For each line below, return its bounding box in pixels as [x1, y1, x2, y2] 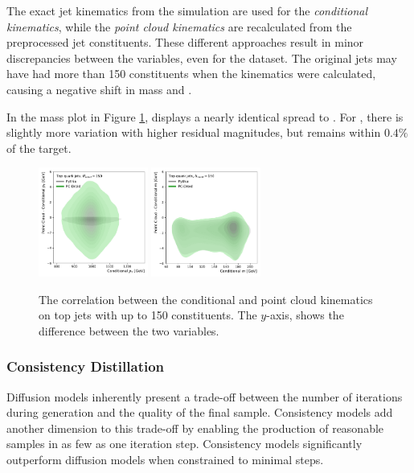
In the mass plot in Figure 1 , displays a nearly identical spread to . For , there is [6, 108, 404, 125]
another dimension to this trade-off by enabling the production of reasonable [6, 419, 384, 436]
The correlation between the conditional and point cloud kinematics [39, 290, 373, 307]
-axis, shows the [266, 306, 344, 323]
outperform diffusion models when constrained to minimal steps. [6, 450, 324, 467]
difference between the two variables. [39, 322, 219, 339]
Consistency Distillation [6, 356, 165, 376]
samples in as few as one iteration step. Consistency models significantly [6, 435, 363, 452]
